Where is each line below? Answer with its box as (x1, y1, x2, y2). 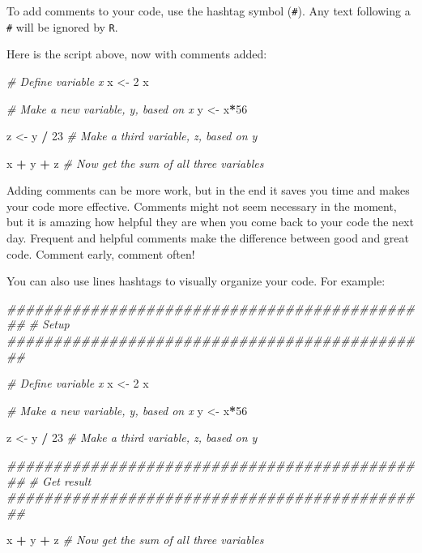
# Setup (28, 315, 70, 332)
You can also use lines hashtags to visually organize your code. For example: (6, 272, 386, 289)
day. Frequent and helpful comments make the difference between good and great (6, 229, 409, 246)
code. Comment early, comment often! (6, 245, 195, 262)
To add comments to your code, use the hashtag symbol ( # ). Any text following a (6, 2, 411, 19)
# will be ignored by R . (6, 18, 118, 35)
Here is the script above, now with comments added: (6, 45, 267, 62)
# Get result (28, 472, 92, 489)
